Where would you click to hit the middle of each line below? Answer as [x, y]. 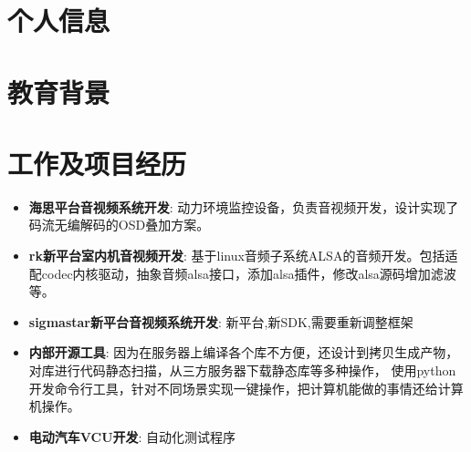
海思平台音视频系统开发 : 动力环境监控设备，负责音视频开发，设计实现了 [244, 206]
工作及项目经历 [97, 163]
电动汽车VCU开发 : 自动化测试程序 [132, 436]
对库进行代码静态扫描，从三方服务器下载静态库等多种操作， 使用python [242, 370]
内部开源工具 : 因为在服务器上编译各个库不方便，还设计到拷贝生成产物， [244, 352]
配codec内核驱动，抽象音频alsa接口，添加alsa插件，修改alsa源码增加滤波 [242, 273]
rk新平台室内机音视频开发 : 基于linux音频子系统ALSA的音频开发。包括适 [243, 256]
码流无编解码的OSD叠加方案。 [119, 225]
